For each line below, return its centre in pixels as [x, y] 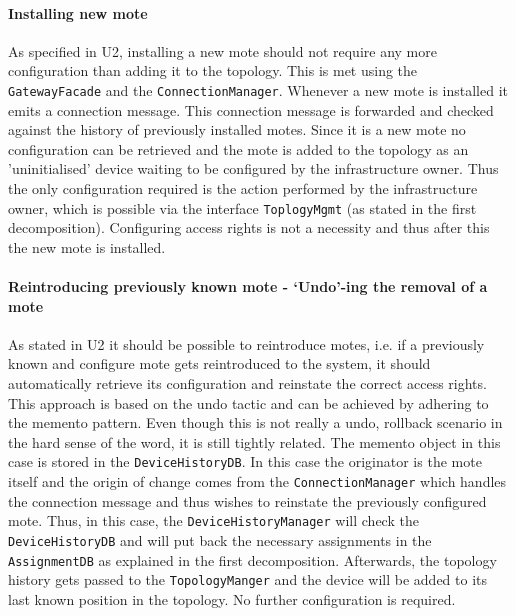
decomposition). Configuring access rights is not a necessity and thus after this [249, 227]
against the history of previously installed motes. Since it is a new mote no [237, 129]
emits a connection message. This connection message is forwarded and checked [251, 109]
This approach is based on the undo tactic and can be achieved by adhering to [248, 402]
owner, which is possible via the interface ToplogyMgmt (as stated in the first [242, 207]
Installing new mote [78, 12]
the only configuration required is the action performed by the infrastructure [243, 188]
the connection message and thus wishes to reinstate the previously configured [247, 500]
